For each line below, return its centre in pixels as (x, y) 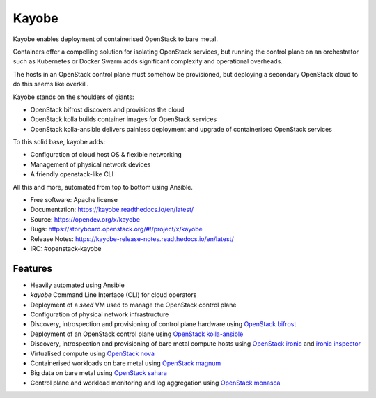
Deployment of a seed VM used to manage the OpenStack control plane (133, 305)
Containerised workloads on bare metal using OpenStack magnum (126, 363)
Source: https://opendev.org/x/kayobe (85, 219)
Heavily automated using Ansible (77, 285)
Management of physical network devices (91, 164)
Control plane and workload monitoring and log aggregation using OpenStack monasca (155, 383)
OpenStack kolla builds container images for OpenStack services (124, 119)
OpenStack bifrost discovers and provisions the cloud (107, 109)
